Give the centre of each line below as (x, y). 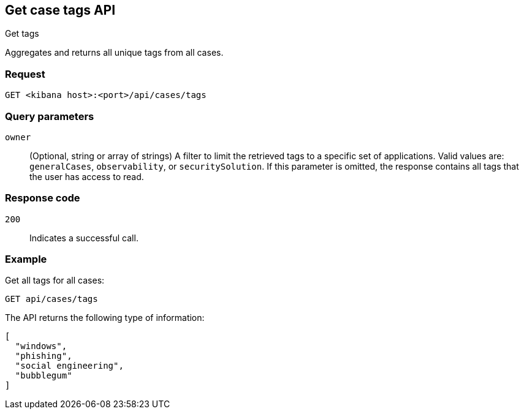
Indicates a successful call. (84, 238)
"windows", (41, 346)
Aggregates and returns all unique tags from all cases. (114, 53)
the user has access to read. (87, 176)
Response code (43, 198)
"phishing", (44, 356)
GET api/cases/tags (51, 299)
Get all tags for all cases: (55, 280)
